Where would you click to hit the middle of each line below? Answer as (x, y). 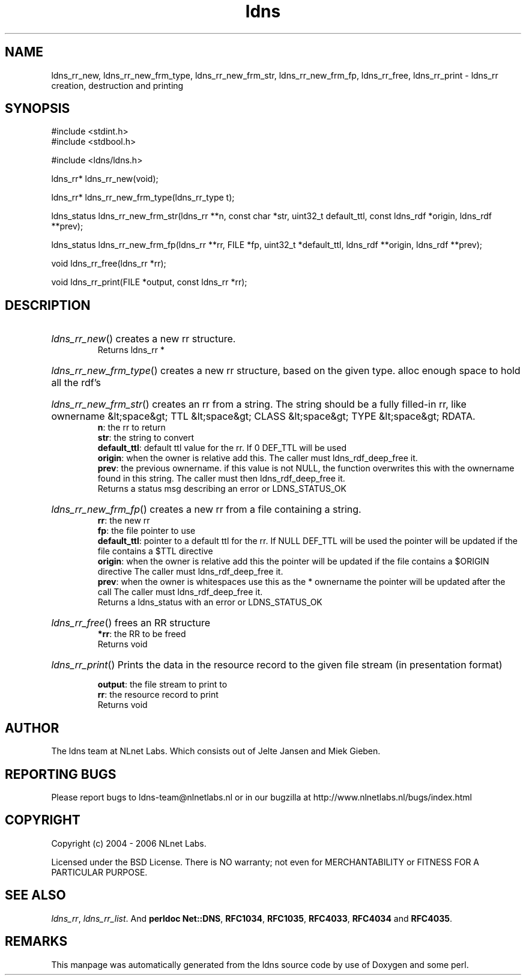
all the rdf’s (76, 383)
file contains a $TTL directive (155, 551)
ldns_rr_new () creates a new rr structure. (144, 339)
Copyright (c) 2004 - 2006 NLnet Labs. (129, 843)
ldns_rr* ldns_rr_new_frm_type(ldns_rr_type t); (143, 198)
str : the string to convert (146, 438)
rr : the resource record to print (158, 695)
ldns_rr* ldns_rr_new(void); (105, 179)
